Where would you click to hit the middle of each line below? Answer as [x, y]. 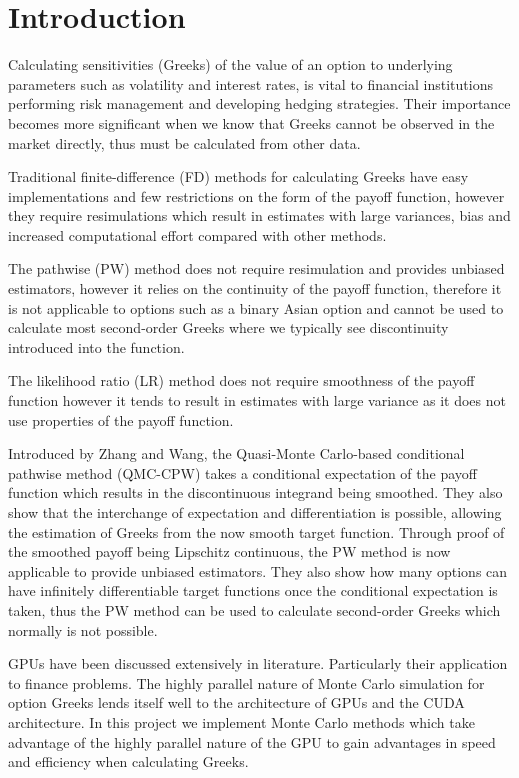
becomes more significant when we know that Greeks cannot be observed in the [251, 122]
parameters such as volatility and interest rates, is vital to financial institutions [250, 83]
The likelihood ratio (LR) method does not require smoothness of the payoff [241, 380]
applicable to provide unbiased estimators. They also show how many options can [258, 570]
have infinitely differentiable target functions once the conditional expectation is [253, 590]
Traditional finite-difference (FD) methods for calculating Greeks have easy [238, 176]
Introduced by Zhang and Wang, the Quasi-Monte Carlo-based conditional [236, 453]
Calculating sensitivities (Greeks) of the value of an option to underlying [230, 64]
